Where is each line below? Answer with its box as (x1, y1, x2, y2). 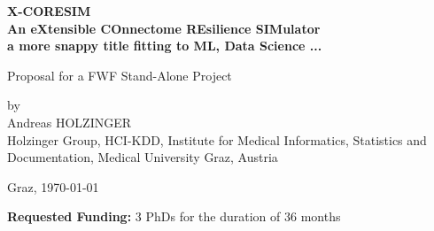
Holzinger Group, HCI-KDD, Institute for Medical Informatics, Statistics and (7, 130, 427, 149)
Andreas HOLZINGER (7, 112, 132, 131)
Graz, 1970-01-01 (7, 177, 99, 196)
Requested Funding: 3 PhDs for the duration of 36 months (7, 207, 341, 226)
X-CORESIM (7, 2, 91, 19)
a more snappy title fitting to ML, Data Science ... (7, 36, 322, 55)
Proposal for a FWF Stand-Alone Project (7, 65, 232, 84)
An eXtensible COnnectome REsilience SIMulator (7, 19, 321, 37)
